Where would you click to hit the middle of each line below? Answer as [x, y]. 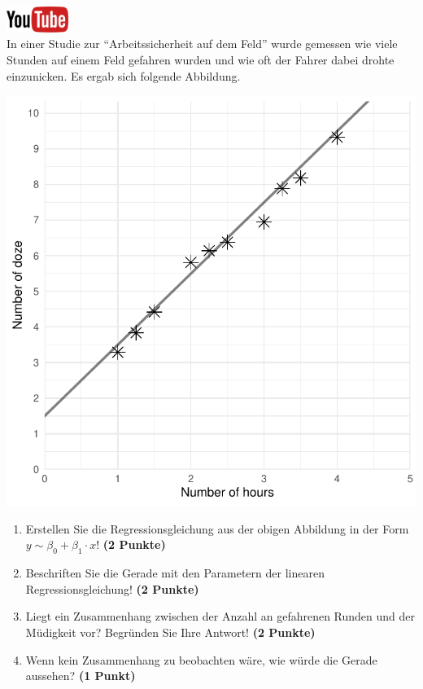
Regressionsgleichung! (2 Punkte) [112, 588]
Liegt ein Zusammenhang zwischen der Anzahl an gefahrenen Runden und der [220, 616]
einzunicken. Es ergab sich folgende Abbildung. [124, 75]
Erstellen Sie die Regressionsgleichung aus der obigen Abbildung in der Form [217, 528]
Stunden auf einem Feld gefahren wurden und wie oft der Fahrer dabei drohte [201, 59]
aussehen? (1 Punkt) [81, 676]
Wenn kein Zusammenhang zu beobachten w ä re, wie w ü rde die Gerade [201, 659]
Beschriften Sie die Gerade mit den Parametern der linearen [175, 573]
